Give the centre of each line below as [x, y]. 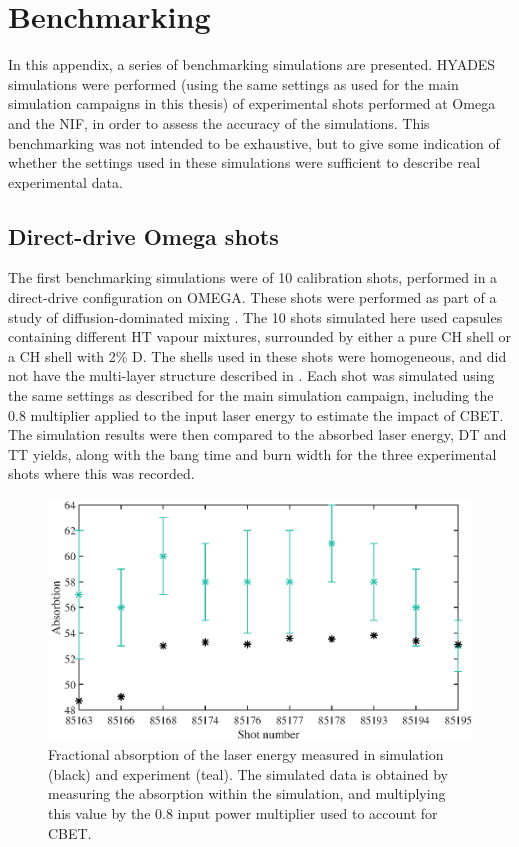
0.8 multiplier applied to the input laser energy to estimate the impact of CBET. [256, 414]
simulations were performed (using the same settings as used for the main [233, 83]
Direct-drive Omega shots [143, 235]
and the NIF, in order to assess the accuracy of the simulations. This [219, 122]
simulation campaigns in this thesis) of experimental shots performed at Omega [252, 103]
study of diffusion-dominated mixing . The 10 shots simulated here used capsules [255, 316]
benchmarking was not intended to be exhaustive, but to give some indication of [254, 142]
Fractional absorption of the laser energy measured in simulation [246, 754]
